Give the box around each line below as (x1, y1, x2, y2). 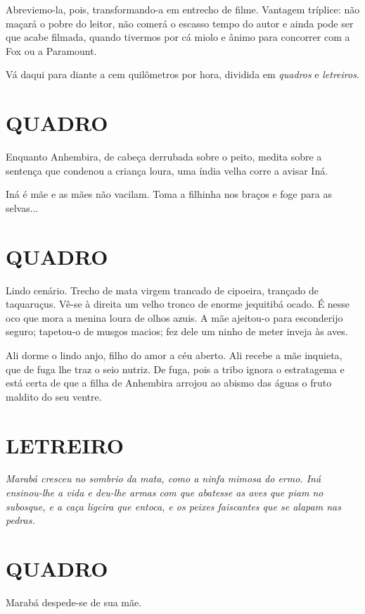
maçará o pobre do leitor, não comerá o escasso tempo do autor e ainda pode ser (6, 15, 354, 30)
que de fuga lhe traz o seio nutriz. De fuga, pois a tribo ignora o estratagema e (6, 361, 345, 376)
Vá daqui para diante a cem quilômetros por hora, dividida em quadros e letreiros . (6, 67, 359, 82)
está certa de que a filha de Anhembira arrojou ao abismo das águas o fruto (6, 375, 332, 390)
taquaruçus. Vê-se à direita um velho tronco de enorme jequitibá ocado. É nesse (6, 296, 350, 311)
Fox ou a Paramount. (6, 43, 97, 58)
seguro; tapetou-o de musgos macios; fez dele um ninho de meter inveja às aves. (6, 324, 348, 339)
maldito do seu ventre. (6, 389, 102, 403)
